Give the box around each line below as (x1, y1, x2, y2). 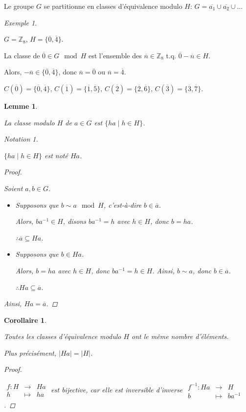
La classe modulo (4, 117, 55, 127)
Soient (4, 183, 23, 193)
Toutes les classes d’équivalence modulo (4, 331, 121, 341)
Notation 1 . (4, 134, 38, 144)
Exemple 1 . (4, 17, 37, 27)
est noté (44, 150, 68, 160)
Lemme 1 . (4, 100, 38, 111)
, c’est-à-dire (103, 199, 142, 210)
